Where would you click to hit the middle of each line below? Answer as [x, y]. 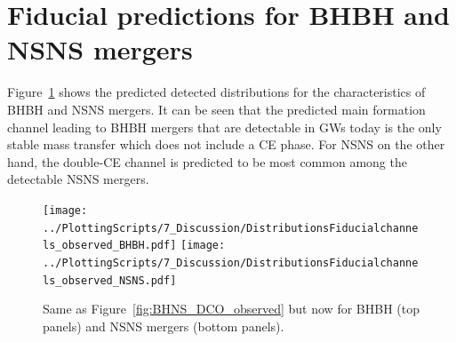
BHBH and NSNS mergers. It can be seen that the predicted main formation [216, 109]
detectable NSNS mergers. [78, 179]
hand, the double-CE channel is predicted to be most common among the [207, 161]
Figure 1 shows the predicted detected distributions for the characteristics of [216, 92]
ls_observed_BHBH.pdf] [110, 246]
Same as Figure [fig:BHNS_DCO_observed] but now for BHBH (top [231, 309]
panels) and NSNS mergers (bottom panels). [164, 326]
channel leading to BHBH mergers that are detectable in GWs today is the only [224, 127]
